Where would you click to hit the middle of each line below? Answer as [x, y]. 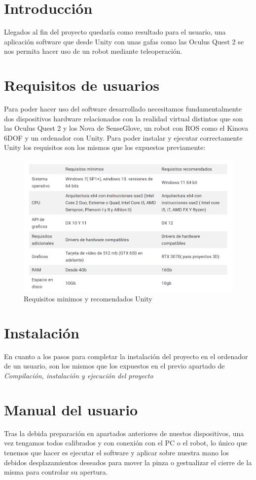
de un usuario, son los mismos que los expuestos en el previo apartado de [114, 366]
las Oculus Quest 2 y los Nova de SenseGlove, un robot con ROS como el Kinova [126, 128]
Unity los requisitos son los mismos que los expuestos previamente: [105, 147]
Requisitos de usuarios [82, 85]
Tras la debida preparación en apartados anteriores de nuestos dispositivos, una [124, 433]
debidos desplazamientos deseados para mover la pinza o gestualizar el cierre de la [128, 462]
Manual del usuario [71, 409]
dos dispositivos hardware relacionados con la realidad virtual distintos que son [124, 118]
